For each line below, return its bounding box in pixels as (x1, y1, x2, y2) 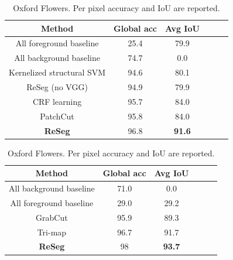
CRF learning (32, 95, 82, 107)
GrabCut (36, 211, 68, 223)
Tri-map (37, 225, 67, 238)
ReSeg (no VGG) (26, 80, 88, 93)
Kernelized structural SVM (9, 66, 106, 78)
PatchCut (40, 110, 74, 122)
